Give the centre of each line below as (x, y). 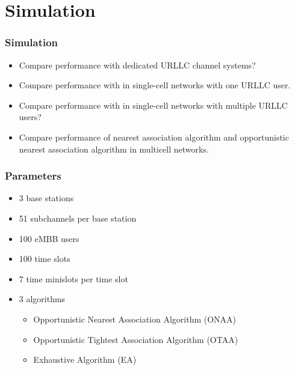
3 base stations (46, 198)
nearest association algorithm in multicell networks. (114, 149)
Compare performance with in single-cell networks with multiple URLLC (153, 105)
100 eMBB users (49, 238)
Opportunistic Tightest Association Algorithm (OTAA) (136, 339)
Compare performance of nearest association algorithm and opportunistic (154, 137)
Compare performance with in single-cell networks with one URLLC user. (155, 85)
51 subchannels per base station (78, 218)
